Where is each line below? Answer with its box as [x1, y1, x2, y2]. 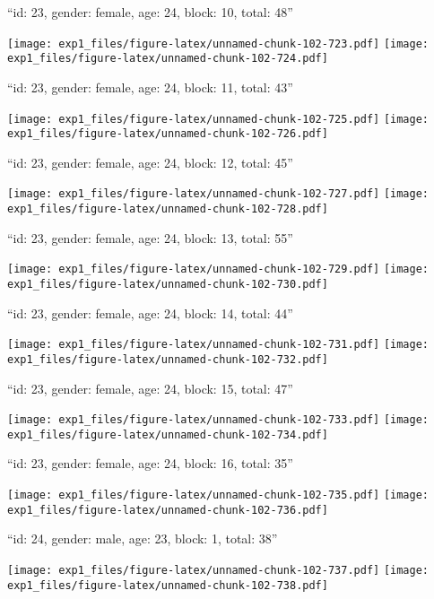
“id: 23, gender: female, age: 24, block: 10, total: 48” [7, 3, 293, 21]
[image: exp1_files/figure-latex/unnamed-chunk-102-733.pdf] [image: [7, 413, 430, 427]
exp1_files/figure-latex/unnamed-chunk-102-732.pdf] [7, 352, 328, 366]
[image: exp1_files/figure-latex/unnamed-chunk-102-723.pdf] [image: [7, 37, 430, 50]
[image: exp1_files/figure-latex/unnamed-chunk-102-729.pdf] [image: [7, 263, 430, 276]
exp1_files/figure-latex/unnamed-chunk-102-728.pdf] [7, 203, 328, 216]
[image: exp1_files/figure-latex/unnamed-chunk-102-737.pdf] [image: [7, 563, 430, 577]
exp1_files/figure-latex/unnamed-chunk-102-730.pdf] [7, 277, 328, 291]
